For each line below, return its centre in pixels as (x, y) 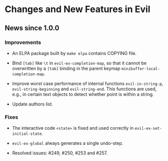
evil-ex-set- (149, 129)
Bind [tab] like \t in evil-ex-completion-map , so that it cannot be (79, 63)
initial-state (27, 134)
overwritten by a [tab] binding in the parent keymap (66, 68)
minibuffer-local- (141, 69)
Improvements (23, 42)
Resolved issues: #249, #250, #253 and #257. (60, 153)
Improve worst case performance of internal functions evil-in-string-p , (88, 83)
